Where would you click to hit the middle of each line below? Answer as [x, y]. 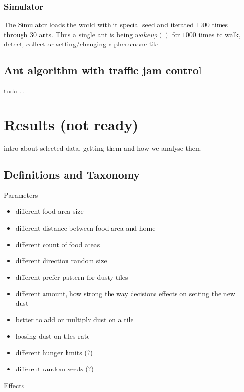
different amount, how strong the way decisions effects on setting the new [125, 293]
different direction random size [61, 261]
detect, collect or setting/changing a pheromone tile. [82, 44]
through [16, 34]
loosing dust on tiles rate [53, 336]
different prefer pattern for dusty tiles [72, 277]
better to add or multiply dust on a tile [74, 319]
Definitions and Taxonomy [72, 174]
